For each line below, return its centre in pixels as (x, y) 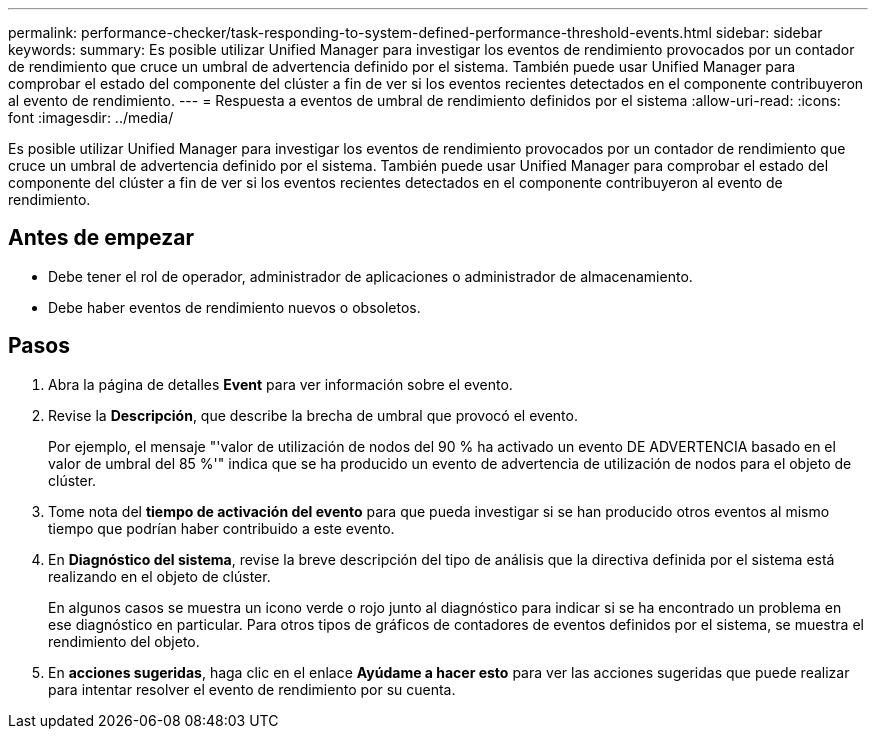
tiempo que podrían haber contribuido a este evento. (221, 528)
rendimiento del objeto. (124, 641)
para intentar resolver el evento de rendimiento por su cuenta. (252, 689)
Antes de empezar (101, 238)
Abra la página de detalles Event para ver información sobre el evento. (280, 384)
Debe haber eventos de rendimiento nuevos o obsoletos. (234, 307)
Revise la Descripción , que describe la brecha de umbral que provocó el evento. (313, 415)
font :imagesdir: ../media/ (91, 117)
